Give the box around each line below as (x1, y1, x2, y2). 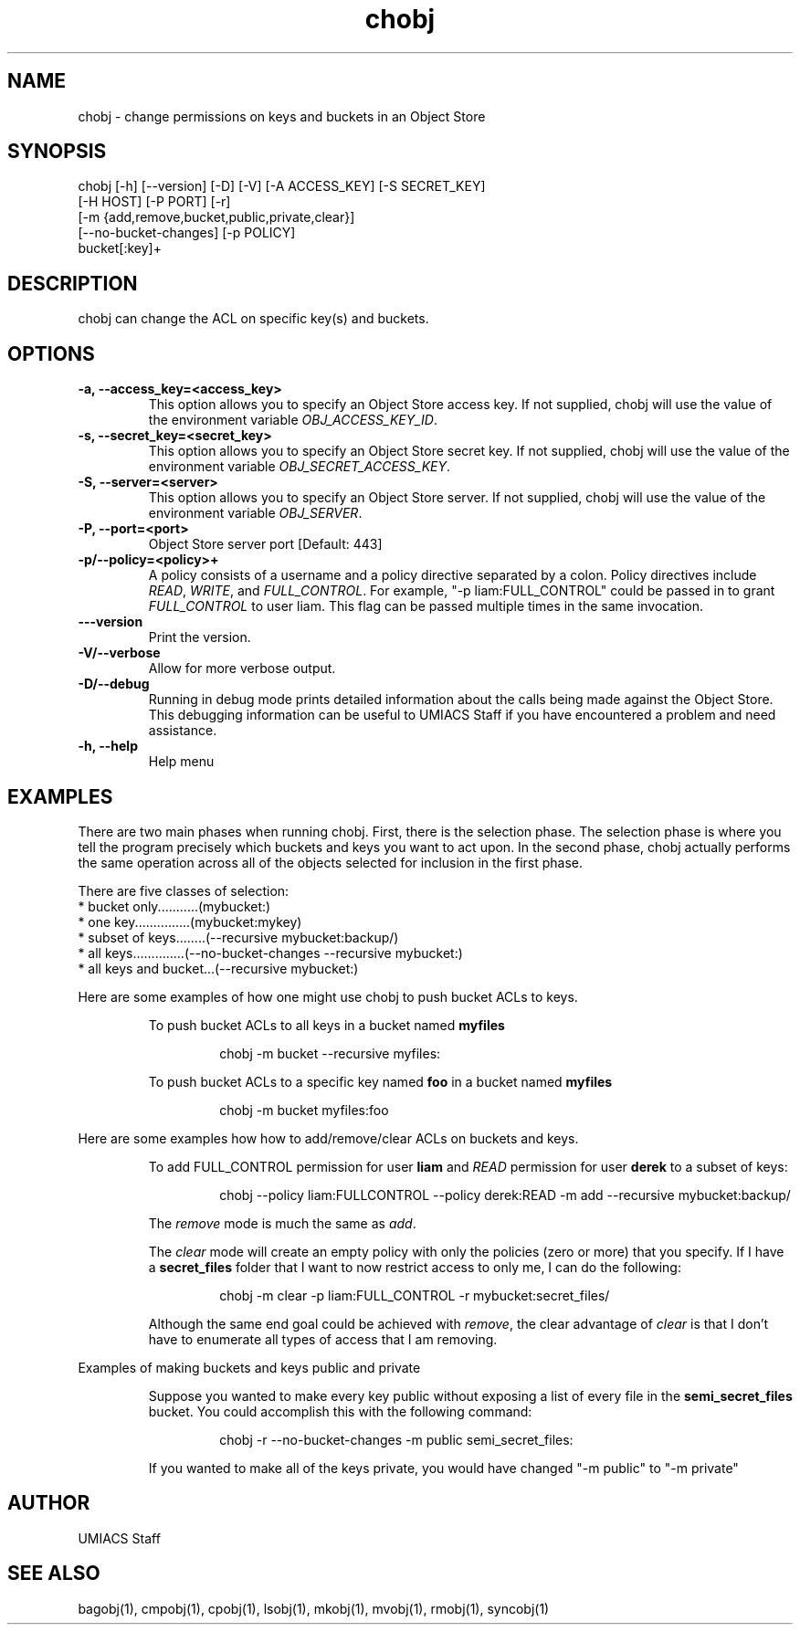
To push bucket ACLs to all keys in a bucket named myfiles (148, 1016, 505, 1033)
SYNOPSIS (7, 140, 107, 163)
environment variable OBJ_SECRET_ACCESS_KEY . (148, 458, 451, 475)
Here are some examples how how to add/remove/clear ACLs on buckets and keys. (78, 1130, 579, 1146)
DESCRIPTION (7, 271, 138, 295)
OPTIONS (7, 342, 95, 365)
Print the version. (148, 629, 251, 646)
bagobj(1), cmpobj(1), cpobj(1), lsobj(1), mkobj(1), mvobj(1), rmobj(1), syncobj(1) (78, 1600, 550, 1616)
